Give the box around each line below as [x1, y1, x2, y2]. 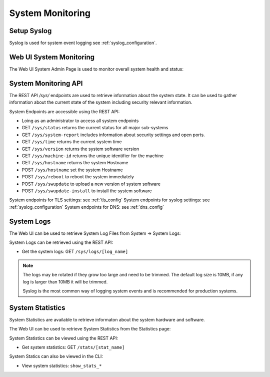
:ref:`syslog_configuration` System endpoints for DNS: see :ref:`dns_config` [9, 204, 164, 210]
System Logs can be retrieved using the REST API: [9, 239, 113, 245]
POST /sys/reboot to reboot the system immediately [21, 174, 134, 180]
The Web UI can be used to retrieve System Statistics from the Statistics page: [9, 326, 171, 332]
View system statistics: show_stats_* [21, 362, 102, 368]
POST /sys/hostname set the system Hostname [21, 167, 123, 173]
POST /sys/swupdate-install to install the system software [21, 188, 152, 194]
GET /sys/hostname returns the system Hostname [21, 160, 128, 166]
